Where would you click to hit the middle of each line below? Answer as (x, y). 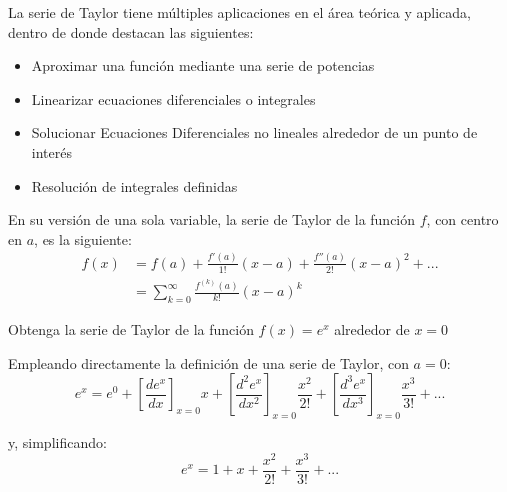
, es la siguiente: (83, 238)
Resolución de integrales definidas (134, 185)
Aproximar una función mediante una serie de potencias (203, 65)
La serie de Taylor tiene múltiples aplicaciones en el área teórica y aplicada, (239, 12)
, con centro (462, 219)
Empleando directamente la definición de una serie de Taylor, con (208, 362)
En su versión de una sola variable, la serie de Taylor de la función (212, 219)
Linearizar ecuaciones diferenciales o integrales (173, 98)
